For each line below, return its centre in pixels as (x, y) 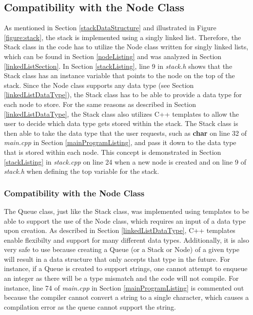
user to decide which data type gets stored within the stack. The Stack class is (121, 123)
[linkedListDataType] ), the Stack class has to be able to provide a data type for (123, 94)
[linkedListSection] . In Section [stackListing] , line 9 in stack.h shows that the (118, 66)
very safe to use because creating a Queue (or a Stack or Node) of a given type (122, 249)
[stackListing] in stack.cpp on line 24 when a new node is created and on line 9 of (125, 161)
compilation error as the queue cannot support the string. (90, 306)
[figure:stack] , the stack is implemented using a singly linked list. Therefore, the (123, 37)
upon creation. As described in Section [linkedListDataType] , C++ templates (120, 230)
